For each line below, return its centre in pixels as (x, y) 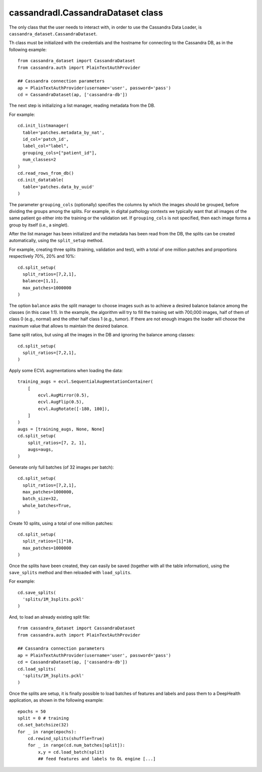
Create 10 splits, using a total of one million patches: (61, 523)
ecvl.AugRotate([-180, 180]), (74, 409)
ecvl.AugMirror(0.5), (64, 395)
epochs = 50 (32, 711)
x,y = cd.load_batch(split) (71, 752)
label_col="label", (46, 146)
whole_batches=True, (47, 505)
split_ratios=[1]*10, (48, 541)
